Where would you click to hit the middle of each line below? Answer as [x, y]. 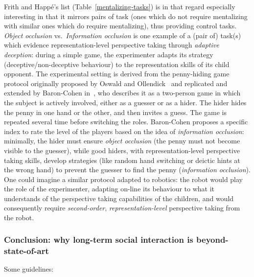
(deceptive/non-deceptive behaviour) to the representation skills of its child [117, 64]
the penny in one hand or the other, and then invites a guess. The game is [115, 112]
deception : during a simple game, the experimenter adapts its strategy [109, 54]
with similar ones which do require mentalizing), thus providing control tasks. [120, 26]
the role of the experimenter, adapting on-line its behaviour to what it [109, 189]
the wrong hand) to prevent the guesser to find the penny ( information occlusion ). [127, 170]
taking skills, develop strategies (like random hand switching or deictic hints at [122, 160]
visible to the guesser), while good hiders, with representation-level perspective [122, 150]
